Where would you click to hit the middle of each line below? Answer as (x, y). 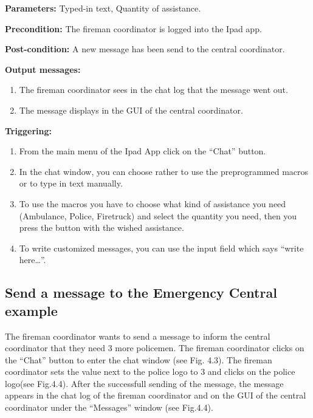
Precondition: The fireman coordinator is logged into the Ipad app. (133, 28)
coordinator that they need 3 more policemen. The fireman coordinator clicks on (155, 348)
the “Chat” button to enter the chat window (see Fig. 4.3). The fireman (139, 359)
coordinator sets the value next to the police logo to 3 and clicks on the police (150, 372)
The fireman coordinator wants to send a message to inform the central (138, 336)
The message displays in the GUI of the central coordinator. (131, 110)
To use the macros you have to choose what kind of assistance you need (153, 203)
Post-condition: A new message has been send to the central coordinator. (145, 49)
